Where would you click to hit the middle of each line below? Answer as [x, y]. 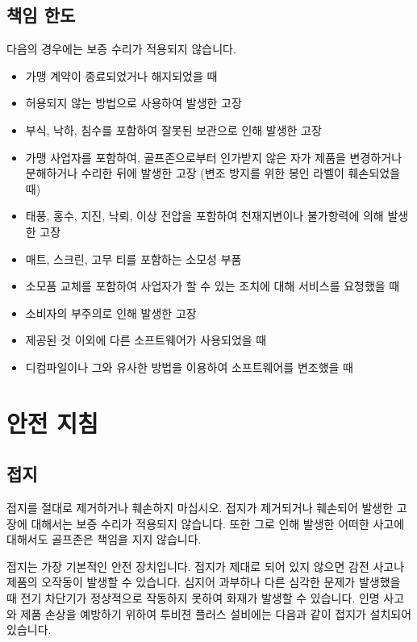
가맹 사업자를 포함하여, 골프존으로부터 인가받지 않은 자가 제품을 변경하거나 [214, 157]
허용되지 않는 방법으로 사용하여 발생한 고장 [133, 103]
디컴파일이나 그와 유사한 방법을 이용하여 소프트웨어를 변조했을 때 [189, 367]
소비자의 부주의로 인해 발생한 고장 [111, 313]
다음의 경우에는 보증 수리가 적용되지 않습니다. [121, 49]
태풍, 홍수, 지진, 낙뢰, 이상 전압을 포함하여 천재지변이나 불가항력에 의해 [204, 216]
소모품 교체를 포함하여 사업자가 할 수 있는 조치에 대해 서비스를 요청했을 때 [213, 286]
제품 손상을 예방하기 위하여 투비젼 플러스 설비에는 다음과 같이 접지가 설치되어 [216, 613]
